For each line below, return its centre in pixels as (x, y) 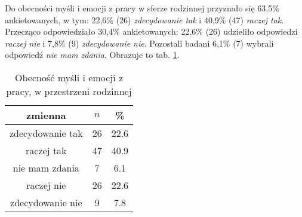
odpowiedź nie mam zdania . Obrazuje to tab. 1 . (92, 55)
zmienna (46, 115)
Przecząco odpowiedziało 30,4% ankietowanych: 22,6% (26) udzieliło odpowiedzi (151, 31)
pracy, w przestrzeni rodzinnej (69, 91)
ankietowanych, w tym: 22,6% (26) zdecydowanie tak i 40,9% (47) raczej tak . (144, 19)
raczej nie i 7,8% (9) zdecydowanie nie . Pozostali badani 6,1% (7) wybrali (139, 43)
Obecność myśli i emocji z (69, 77)
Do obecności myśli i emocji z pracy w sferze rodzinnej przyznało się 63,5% (142, 8)
